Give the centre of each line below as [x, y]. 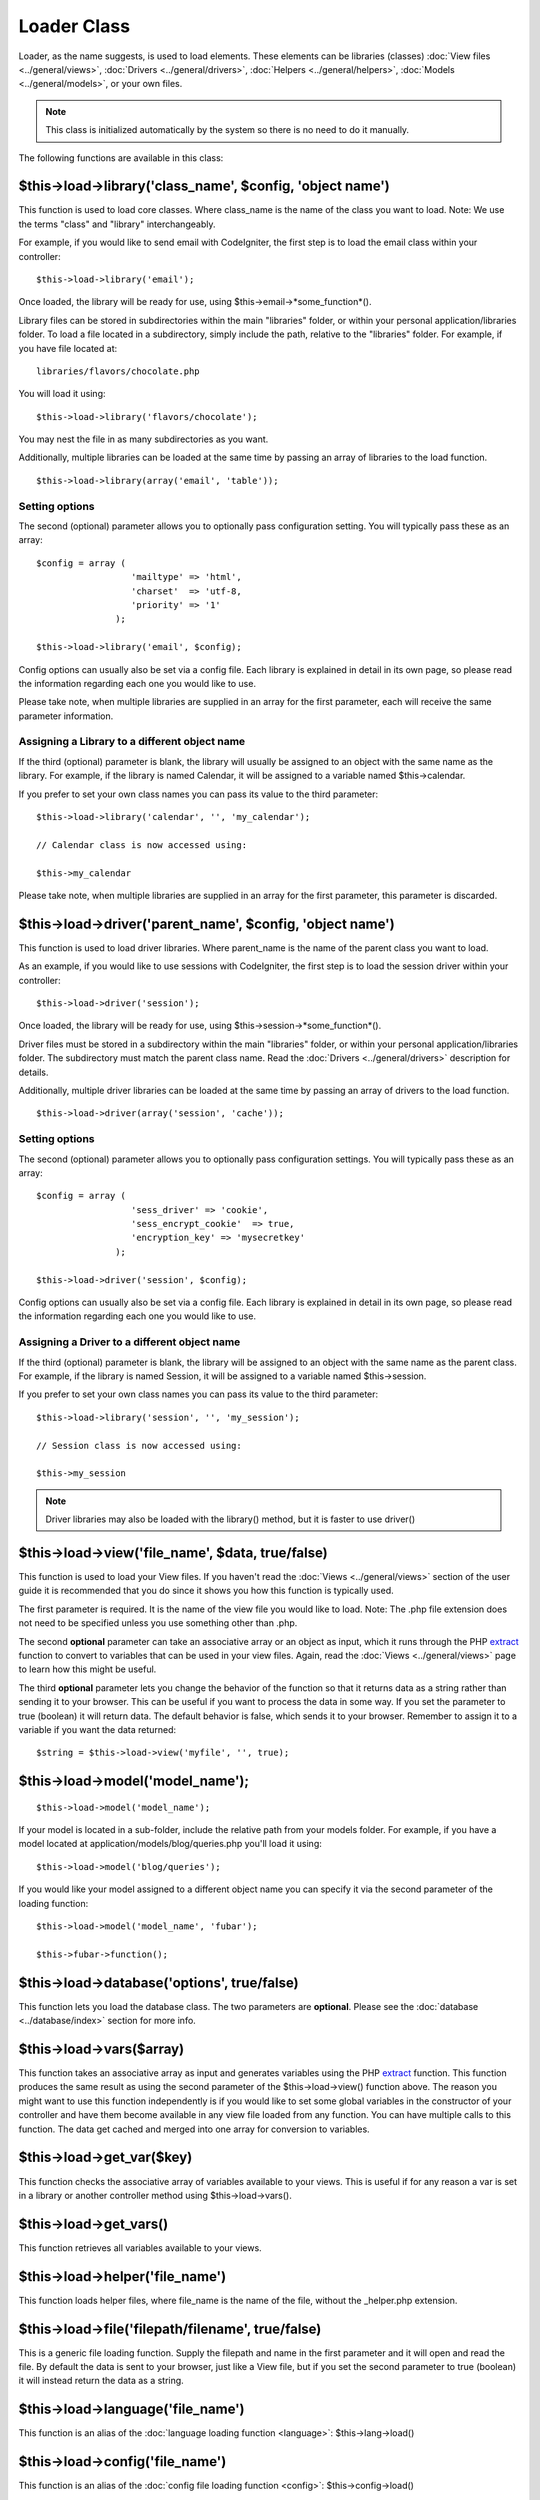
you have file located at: [68, 348]
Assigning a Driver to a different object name [129, 1342]
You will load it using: [62, 394]
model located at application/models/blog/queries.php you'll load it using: [170, 1844]
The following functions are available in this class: [121, 157]
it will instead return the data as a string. [101, 2381]
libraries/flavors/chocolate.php [118, 371]
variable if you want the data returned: [97, 1729]
